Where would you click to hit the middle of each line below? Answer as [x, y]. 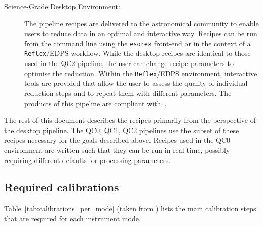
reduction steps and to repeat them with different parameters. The [128, 93]
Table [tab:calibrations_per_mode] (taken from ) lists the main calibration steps [130, 208]
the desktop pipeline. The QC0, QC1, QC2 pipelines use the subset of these [122, 130]
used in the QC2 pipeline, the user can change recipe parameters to [129, 63]
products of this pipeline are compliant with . [96, 103]
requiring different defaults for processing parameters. [87, 160]
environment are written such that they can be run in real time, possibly [117, 150]
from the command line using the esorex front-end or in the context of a [138, 43]
